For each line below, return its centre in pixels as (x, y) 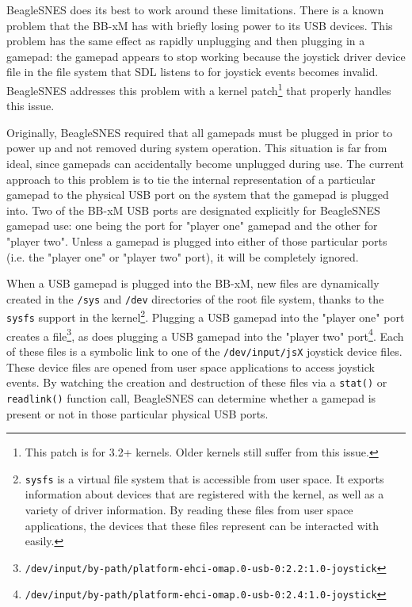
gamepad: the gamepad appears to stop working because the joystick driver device (206, 56)
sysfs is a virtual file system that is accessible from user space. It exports (204, 478)
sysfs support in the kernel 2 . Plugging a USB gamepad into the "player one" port (206, 316)
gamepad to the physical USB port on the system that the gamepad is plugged (198, 195)
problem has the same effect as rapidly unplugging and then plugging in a (186, 41)
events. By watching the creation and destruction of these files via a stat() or (197, 382)
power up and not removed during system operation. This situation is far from (197, 148)
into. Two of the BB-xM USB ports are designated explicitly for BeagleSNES (193, 210)
